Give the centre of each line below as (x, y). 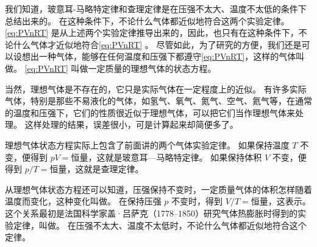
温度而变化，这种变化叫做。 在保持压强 (83, 201)
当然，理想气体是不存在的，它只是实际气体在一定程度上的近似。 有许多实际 (156, 89)
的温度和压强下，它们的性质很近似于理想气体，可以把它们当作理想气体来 (150, 112)
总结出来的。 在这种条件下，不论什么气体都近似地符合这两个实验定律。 (147, 20)
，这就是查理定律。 (105, 169)
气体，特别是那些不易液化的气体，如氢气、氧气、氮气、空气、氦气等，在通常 (158, 101)
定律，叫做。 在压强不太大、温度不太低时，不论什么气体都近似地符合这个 (160, 225)
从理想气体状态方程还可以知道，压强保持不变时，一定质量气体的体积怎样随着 (158, 189)
